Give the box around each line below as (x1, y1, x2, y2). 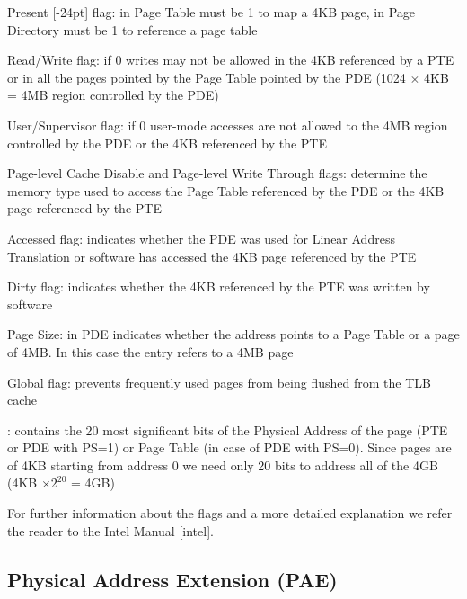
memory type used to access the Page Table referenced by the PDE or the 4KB (7, 181, 445, 200)
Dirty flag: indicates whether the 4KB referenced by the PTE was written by (7, 277, 430, 296)
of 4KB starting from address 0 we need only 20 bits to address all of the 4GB (7, 455, 438, 474)
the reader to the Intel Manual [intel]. (7, 521, 214, 540)
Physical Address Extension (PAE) (7, 565, 338, 593)
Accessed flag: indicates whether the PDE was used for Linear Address (7, 228, 395, 247)
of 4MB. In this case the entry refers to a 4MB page (7, 342, 294, 361)
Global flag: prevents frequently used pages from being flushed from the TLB (7, 372, 431, 391)
